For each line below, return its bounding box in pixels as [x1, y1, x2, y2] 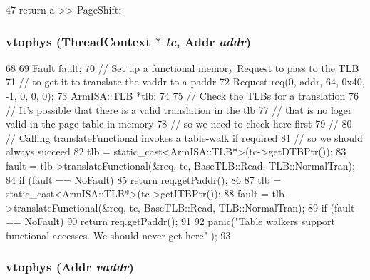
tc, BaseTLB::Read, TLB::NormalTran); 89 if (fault [129, 199, 355, 214]
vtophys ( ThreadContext [6, 32, 151, 50]
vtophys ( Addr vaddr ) [6, 258, 134, 276]
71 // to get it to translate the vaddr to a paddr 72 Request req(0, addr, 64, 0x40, [6, 74, 365, 89]
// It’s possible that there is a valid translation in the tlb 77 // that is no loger [6, 102, 352, 117]
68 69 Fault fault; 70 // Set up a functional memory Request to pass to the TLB [6, 60, 359, 75]
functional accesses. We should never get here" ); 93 [6, 227, 231, 242]
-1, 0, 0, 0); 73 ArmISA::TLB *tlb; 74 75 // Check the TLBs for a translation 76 [6, 88, 359, 103]
